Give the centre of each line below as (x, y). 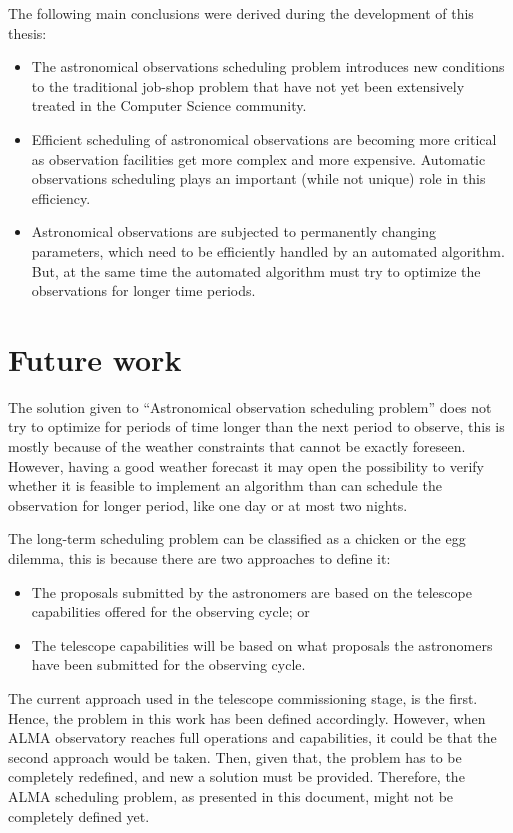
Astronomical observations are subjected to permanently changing (233, 231)
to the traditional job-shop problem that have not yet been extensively (248, 85)
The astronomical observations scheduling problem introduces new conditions (268, 66)
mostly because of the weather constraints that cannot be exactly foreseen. (237, 446)
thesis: (27, 32)
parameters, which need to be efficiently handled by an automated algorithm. (268, 250)
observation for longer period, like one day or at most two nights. (208, 504)
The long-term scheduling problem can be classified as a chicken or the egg (237, 538)
